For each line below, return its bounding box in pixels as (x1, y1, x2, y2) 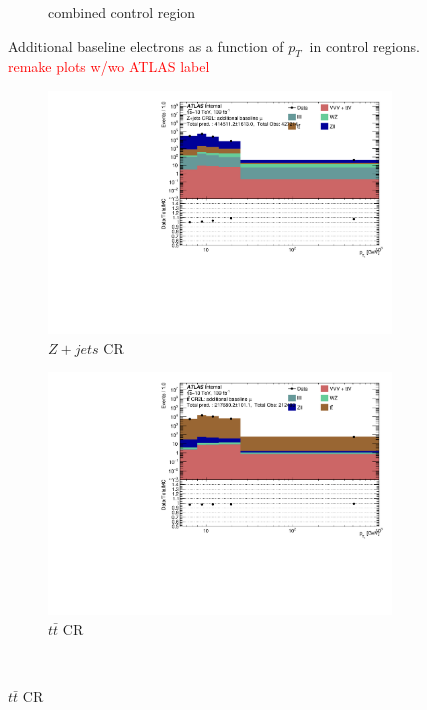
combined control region (48, 2, 196, 22)
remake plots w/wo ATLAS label (8, 56, 210, 77)
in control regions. (309, 35, 420, 56)
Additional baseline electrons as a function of (8, 35, 284, 56)
